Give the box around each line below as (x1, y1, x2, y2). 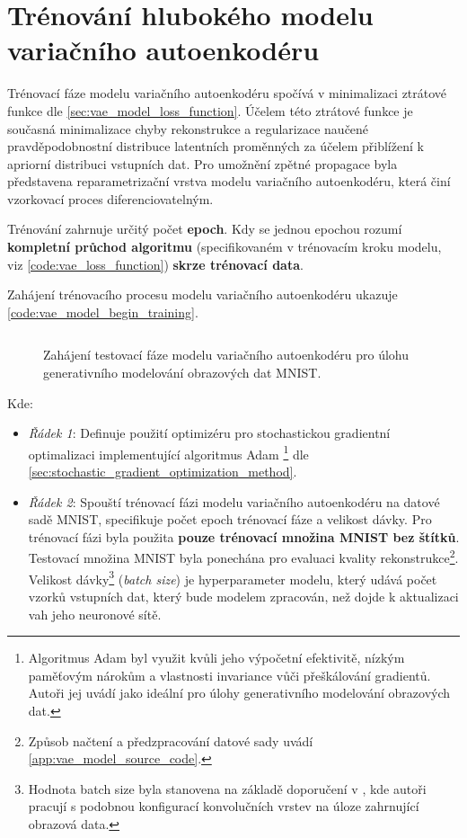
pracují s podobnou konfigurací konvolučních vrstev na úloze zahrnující (28, 797, 419, 816)
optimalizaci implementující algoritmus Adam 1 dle (28, 441, 309, 463)
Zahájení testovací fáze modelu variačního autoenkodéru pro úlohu (43, 345, 410, 364)
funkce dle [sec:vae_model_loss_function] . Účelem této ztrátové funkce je (7, 101, 413, 120)
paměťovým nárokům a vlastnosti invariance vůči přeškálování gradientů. (28, 665, 431, 684)
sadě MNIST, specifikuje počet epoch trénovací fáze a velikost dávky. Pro (28, 510, 432, 529)
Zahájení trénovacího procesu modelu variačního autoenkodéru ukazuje (7, 285, 398, 304)
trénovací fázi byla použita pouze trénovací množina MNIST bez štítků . (28, 527, 460, 546)
